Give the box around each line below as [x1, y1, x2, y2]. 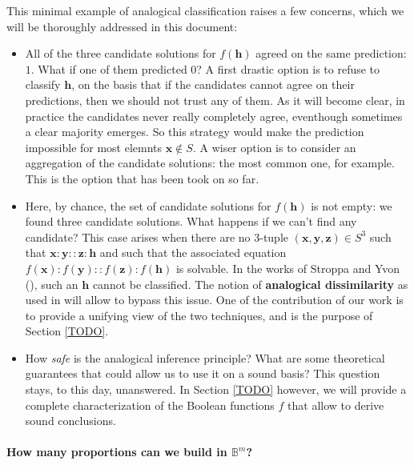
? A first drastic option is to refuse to [196, 60, 380, 77]
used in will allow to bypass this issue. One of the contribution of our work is [25, 291, 404, 308]
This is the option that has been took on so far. [25, 170, 259, 186]
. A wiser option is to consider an [192, 138, 356, 155]
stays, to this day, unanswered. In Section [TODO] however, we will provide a [25, 381, 407, 398]
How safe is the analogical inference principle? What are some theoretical [25, 349, 385, 366]
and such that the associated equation [99, 244, 287, 261]
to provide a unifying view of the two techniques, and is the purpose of [25, 307, 373, 323]
